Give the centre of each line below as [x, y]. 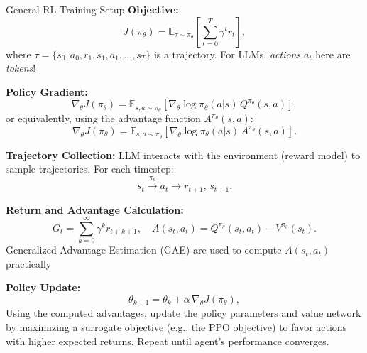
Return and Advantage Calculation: [95, 209]
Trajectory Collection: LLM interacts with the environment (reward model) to [183, 154]
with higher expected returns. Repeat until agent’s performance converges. [168, 341]
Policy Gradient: [47, 91]
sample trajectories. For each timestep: [90, 169]
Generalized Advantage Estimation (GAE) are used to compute [144, 250]
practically [29, 263]
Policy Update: [43, 287]
